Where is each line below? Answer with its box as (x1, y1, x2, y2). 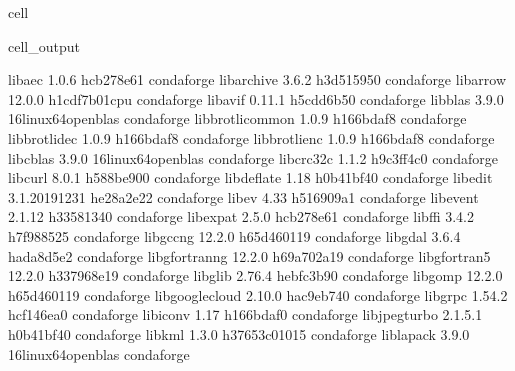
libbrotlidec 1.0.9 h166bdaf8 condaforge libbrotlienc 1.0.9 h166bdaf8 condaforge (8, 127, 495, 148)
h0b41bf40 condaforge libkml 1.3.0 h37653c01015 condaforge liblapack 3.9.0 (8, 323, 470, 344)
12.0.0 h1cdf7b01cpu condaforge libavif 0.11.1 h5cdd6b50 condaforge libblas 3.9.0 (8, 88, 504, 109)
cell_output (8, 35, 80, 56)
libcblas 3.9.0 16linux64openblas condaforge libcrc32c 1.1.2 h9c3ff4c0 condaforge (8, 147, 498, 168)
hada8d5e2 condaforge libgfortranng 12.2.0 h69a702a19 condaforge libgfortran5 (8, 245, 491, 266)
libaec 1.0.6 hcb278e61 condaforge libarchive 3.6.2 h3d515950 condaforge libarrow (8, 69, 507, 90)
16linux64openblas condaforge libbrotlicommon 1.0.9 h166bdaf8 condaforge (8, 108, 467, 129)
